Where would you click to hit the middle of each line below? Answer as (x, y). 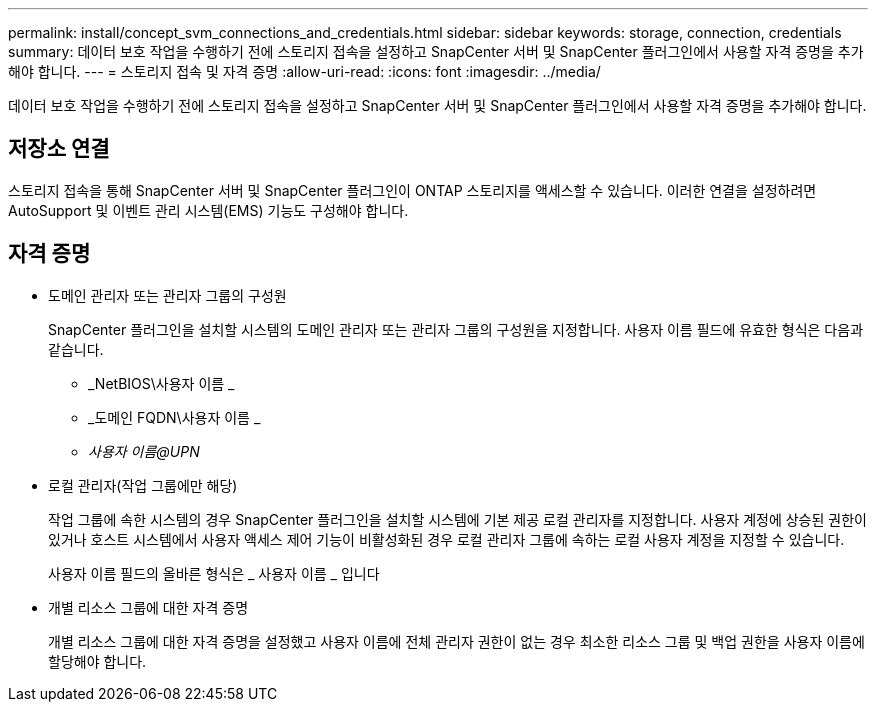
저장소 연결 (59, 149)
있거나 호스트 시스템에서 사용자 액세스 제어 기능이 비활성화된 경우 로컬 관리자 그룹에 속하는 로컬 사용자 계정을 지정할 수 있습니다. (446, 539)
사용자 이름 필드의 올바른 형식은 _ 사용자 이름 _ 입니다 (214, 573)
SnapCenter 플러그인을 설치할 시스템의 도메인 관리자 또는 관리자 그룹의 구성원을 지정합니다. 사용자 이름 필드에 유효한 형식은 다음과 (456, 329)
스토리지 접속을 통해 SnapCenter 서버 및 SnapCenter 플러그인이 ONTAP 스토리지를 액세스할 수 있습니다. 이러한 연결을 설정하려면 (412, 190)
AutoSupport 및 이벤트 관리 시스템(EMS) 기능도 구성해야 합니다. (208, 210)
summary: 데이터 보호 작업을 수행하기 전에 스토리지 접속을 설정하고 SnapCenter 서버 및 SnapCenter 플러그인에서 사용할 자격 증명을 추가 (436, 51)
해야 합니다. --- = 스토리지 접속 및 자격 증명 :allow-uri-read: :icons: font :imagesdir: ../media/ (304, 71)
